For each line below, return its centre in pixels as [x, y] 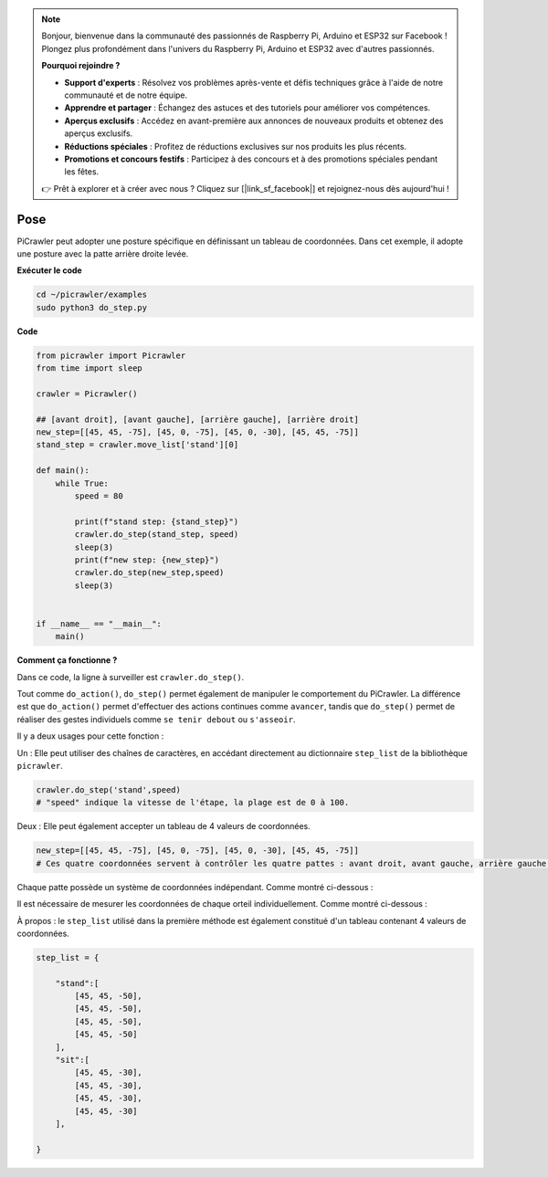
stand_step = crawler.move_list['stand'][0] [137, 445]
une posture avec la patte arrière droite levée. [103, 253]
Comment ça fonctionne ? [67, 660]
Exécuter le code [49, 270]
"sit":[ [73, 1060]
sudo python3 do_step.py [92, 307]
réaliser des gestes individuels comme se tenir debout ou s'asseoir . [156, 719]
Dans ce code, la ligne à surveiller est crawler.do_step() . [131, 677]
